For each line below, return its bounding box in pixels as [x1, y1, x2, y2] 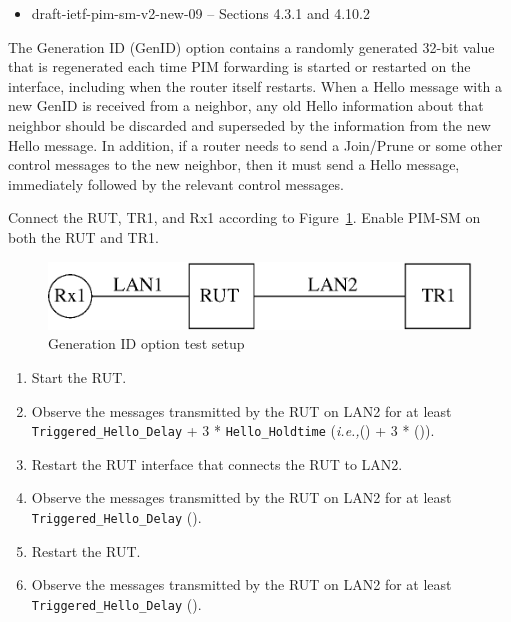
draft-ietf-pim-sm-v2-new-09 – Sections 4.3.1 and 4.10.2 [31, 3, 370, 23]
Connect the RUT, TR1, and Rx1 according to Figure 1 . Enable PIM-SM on [8, 207, 481, 228]
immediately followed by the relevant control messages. [8, 173, 344, 194]
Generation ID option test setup [48, 333, 245, 354]
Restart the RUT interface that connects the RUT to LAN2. [31, 453, 403, 474]
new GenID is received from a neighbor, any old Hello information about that [8, 95, 484, 116]
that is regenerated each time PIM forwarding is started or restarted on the [8, 56, 471, 77]
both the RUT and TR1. [8, 226, 159, 247]
